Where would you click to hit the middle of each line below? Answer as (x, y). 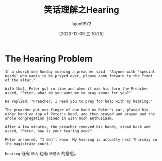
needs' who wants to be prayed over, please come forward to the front (79, 76)
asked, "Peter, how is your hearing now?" (49, 131)
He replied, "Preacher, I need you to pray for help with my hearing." (79, 101)
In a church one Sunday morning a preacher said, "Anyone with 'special (80, 72)
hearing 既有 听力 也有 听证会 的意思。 (42, 153)
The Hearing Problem (49, 58)
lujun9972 (81, 24)
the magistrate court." (29, 144)
